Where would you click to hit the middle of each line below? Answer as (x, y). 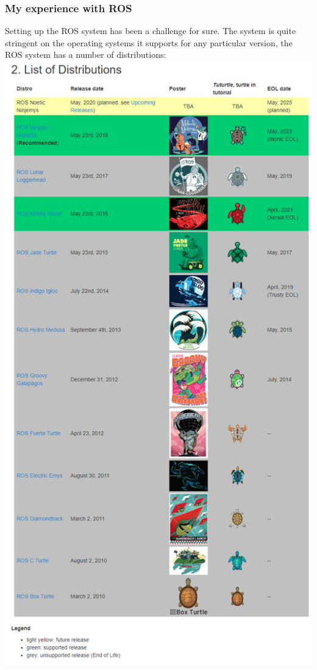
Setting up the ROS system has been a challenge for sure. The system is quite (151, 31)
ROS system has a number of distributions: (86, 55)
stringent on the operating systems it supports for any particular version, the (149, 42)
